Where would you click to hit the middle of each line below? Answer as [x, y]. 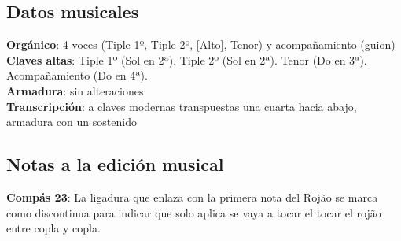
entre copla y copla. [53, 228]
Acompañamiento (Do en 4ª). [77, 75]
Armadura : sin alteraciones [75, 90]
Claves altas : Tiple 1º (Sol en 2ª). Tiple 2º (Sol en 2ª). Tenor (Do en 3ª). [187, 59]
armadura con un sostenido [72, 122]
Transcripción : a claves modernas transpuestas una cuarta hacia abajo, [182, 106]
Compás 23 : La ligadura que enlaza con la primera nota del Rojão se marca [192, 197]
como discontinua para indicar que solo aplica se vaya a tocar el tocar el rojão [194, 212]
